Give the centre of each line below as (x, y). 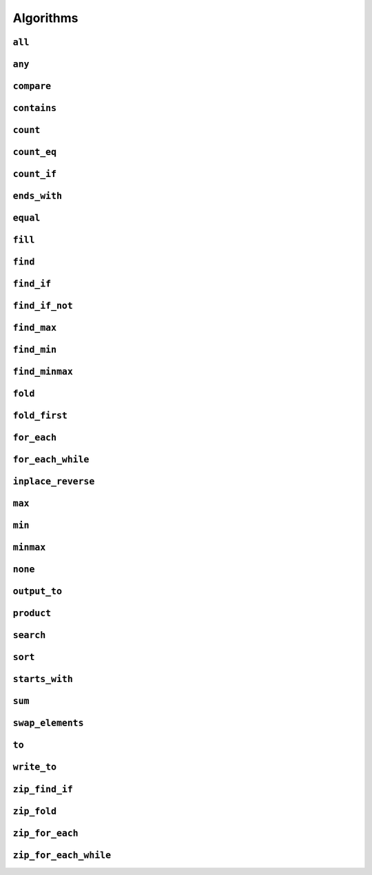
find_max (35, 328)
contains (35, 108)
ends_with (37, 196)
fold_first (40, 416)
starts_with (43, 679)
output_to (37, 591)
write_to (35, 767)
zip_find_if (43, 789)
